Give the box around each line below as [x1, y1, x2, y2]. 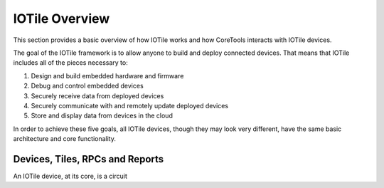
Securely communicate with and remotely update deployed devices [31, 101, 229, 110]
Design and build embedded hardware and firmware [31, 71, 184, 80]
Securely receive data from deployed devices [31, 91, 164, 100]
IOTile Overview [13, 11, 110, 26]
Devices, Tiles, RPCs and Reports [13, 153, 164, 165]
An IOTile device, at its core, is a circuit [13, 172, 127, 180]
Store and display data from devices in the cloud [31, 111, 174, 120]
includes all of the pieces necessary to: [13, 58, 128, 67]
